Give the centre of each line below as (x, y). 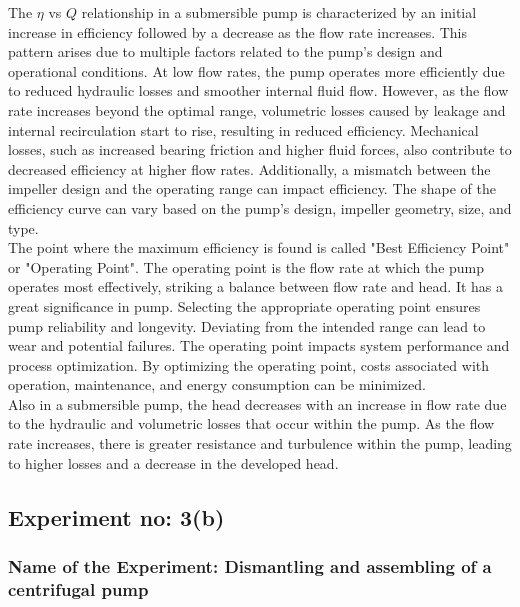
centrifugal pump (78, 588)
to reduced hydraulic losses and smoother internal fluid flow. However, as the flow (258, 90)
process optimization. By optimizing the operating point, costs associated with (249, 364)
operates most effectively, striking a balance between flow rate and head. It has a (256, 286)
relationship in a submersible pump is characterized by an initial (279, 12)
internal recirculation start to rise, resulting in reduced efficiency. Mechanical (243, 129)
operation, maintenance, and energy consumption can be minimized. (217, 384)
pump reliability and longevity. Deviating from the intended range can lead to (247, 325)
